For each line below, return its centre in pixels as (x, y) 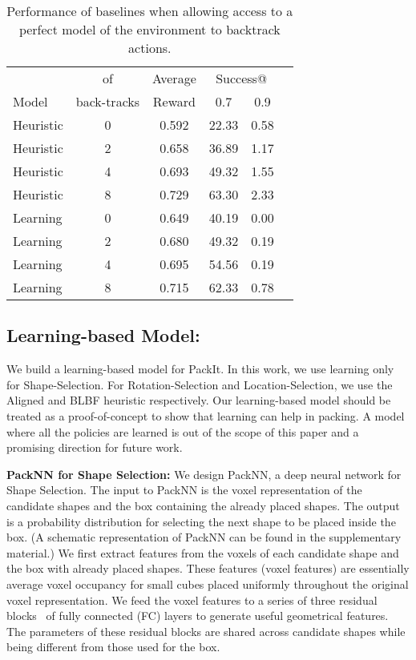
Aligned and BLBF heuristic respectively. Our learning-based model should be (199, 400)
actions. (150, 48)
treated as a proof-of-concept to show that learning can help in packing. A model (206, 415)
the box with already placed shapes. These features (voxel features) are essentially (208, 568)
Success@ (242, 78)
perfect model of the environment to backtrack (149, 29)
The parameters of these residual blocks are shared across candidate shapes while (206, 631)
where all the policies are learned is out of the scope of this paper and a (183, 431)
